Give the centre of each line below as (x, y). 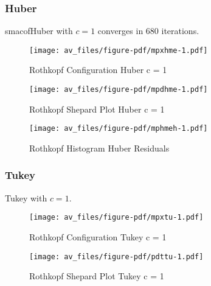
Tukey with (26, 197)
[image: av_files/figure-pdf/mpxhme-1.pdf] (119, 50)
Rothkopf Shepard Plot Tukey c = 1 (97, 276)
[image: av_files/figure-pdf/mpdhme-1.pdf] (119, 90)
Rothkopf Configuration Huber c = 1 (98, 70)
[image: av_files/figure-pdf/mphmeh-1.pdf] (119, 129)
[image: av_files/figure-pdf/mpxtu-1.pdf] (116, 218)
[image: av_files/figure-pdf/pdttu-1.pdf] (116, 256)
